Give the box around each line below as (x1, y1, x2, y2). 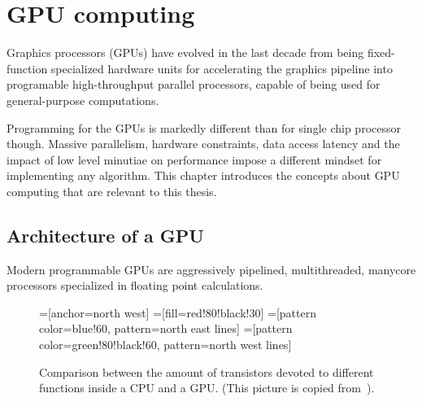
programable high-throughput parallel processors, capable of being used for (7, 76, 381, 93)
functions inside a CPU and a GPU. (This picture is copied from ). (39, 379, 375, 396)
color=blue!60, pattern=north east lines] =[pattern (39, 320, 293, 337)
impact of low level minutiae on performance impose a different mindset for (7, 151, 382, 168)
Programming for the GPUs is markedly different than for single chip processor (7, 119, 401, 136)
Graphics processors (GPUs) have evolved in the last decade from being (7, 44, 364, 61)
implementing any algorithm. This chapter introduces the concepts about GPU (7, 167, 400, 184)
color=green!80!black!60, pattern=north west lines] (39, 336, 292, 353)
